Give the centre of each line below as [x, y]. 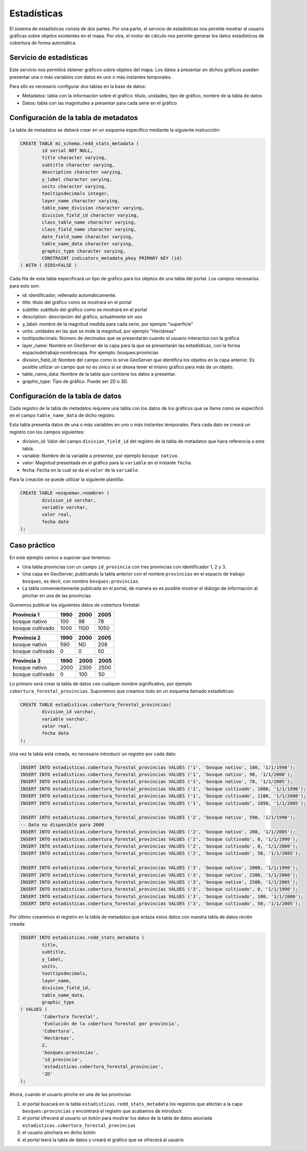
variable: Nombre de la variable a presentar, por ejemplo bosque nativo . [100, 456]
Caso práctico [32, 545]
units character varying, [74, 187]
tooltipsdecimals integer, [75, 194]
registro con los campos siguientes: [47, 432]
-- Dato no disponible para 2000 [62, 825]
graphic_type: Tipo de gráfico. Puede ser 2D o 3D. [75, 381]
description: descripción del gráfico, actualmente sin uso [82, 317]
